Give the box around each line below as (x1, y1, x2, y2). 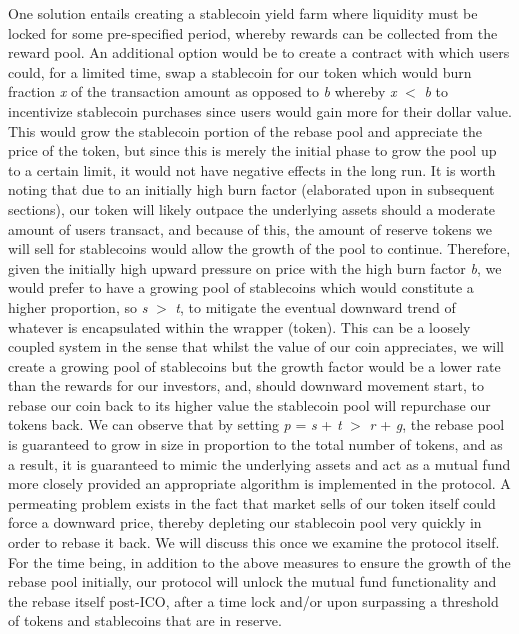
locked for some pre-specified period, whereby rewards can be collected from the (8, 22, 498, 43)
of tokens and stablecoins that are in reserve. (8, 610, 282, 631)
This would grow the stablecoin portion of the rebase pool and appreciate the (8, 120, 483, 141)
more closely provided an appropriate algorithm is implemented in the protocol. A (8, 473, 511, 494)
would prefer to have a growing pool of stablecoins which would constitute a (8, 277, 474, 298)
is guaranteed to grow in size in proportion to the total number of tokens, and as (8, 434, 503, 455)
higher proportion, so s (8, 296, 148, 317)
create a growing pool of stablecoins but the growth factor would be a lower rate (8, 355, 501, 376)
